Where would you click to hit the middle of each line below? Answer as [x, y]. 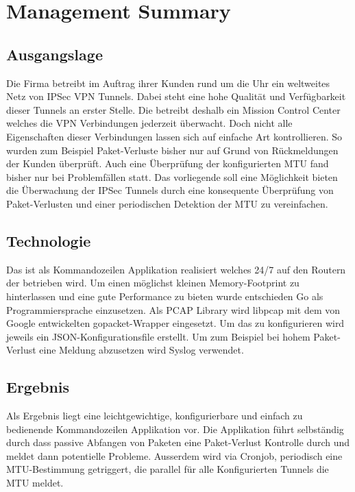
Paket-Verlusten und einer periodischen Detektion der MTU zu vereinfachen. [167, 203]
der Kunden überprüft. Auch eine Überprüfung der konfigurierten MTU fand [168, 163]
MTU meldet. [35, 483]
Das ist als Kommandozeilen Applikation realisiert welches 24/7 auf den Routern [176, 269]
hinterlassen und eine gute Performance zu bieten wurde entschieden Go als [165, 296]
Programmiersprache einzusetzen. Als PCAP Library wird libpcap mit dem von [173, 309]
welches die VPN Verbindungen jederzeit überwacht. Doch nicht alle [149, 123]
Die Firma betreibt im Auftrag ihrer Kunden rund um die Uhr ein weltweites [168, 83]
